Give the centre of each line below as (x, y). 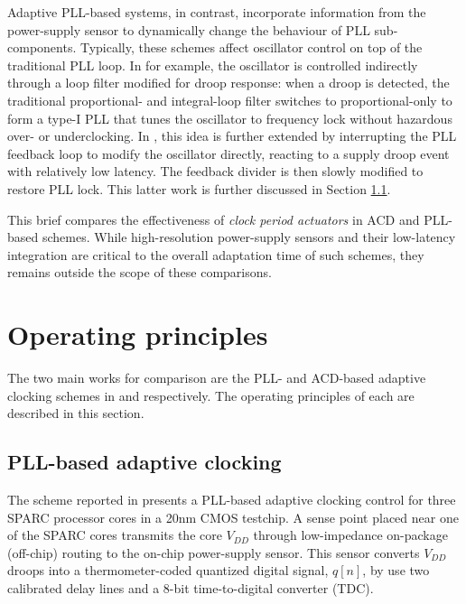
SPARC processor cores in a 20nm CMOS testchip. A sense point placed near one (233, 517)
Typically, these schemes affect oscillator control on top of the (251, 47)
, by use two (396, 570)
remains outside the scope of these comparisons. (140, 272)
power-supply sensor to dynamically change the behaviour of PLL (189, 29)
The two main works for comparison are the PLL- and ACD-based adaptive (217, 378)
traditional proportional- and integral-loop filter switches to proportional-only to (230, 100)
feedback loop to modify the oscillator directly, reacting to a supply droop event (228, 153)
